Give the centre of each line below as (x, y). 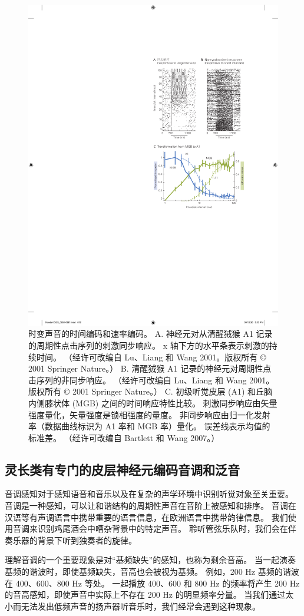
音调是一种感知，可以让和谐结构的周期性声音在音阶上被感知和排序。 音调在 (151, 506)
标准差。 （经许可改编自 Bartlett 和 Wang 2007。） (124, 437)
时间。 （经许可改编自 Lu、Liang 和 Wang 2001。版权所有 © (151, 357)
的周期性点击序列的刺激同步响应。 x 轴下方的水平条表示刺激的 (149, 345)
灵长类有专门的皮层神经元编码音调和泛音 (122, 469)
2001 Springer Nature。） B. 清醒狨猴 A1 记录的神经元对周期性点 (150, 368)
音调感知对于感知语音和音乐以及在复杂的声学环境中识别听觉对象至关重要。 (149, 494)
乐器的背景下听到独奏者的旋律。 (75, 540)
